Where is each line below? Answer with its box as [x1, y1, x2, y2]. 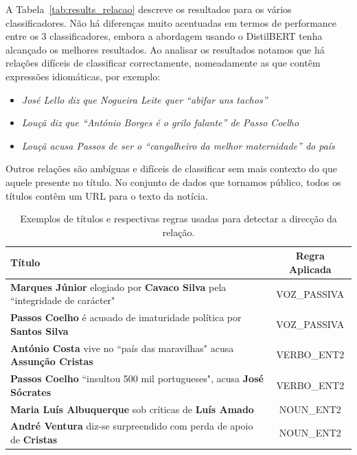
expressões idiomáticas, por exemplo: [5, 69, 161, 83]
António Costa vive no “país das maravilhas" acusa [10, 340, 234, 355]
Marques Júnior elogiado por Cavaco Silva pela [10, 279, 227, 294]
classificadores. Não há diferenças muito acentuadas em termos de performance [5, 15, 337, 30]
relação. [162, 224, 195, 239]
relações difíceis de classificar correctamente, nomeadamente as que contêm [5, 56, 321, 70]
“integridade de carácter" [10, 293, 115, 307]
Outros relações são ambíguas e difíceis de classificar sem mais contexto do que [5, 161, 337, 176]
